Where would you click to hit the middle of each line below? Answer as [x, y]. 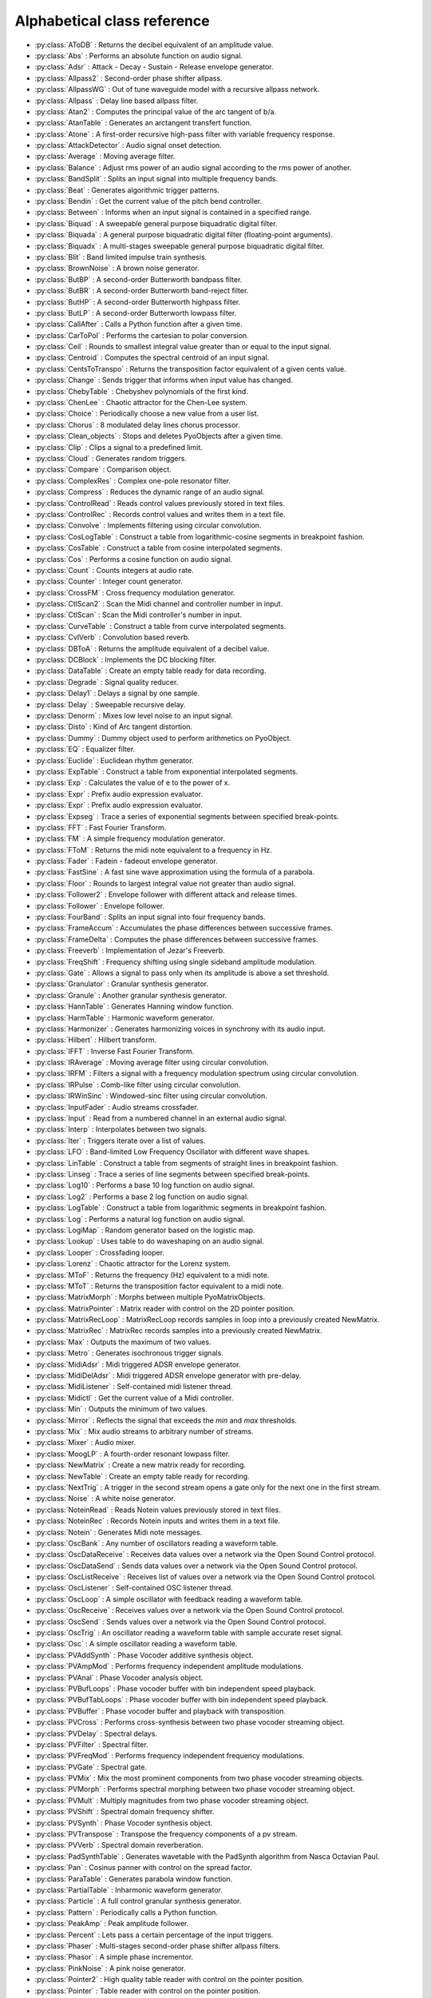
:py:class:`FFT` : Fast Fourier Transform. [101, 827]
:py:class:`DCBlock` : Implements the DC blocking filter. [126, 660]
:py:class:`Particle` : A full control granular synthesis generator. [138, 1901]
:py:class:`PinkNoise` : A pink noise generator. [110, 1968]
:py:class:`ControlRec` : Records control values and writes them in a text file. [160, 514]
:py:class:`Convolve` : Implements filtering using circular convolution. [148, 525]
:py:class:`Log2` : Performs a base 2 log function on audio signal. [142, 1196]
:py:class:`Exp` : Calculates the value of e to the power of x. [132, 782]
